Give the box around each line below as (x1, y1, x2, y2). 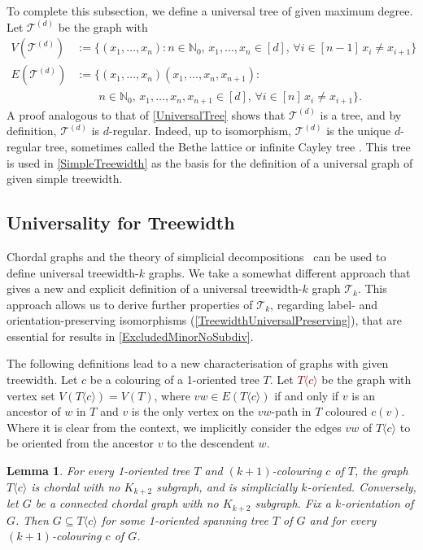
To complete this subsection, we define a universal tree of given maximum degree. (7, 2, 413, 19)
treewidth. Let (7, 371, 78, 388)
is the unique (326, 122, 391, 139)
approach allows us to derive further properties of (7, 295, 253, 312)
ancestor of (7, 403, 61, 420)
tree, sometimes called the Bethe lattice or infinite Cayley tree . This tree (45, 137, 411, 155)
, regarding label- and (270, 295, 378, 312)
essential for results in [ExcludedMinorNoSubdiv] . (7, 327, 254, 344)
